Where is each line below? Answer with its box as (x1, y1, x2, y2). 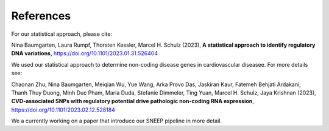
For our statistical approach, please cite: (11, 30, 113, 38)
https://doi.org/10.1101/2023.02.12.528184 (11, 106, 116, 113)
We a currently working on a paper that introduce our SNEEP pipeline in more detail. (11, 117, 222, 124)
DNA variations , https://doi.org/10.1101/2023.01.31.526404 (11, 50, 158, 57)
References (11, 9, 71, 22)
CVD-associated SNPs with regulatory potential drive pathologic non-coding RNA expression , (11, 98, 254, 105)
